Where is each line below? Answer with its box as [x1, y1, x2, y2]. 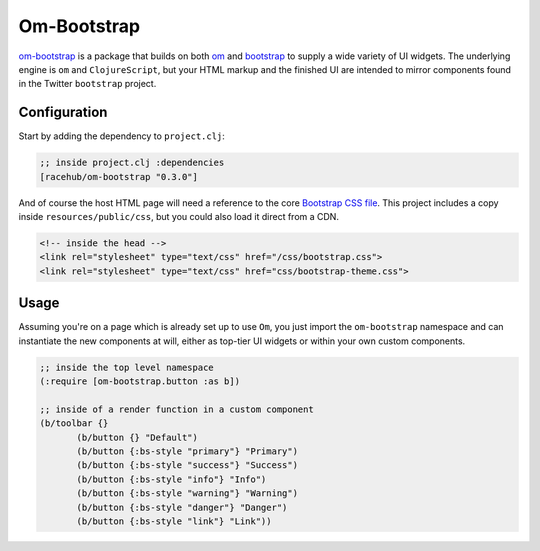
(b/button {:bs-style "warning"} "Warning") [76, 488, 299, 499]
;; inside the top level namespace [39, 361, 214, 373]
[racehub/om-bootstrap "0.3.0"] [39, 171, 199, 182]
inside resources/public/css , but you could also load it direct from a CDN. [18, 210, 340, 222]
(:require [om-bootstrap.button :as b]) [39, 376, 240, 387]
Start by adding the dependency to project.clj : [18, 130, 225, 142]
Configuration [18, 104, 108, 121]
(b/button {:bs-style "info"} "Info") [76, 473, 267, 485]
